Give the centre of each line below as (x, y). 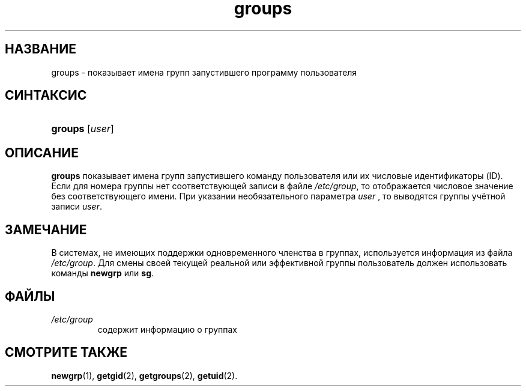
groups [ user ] (83, 129)
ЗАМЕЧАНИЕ (46, 229)
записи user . (77, 207)
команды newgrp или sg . (103, 273)
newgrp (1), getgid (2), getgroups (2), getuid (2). (144, 375)
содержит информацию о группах (167, 329)
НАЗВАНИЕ (41, 49)
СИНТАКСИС (46, 95)
